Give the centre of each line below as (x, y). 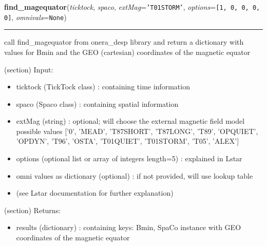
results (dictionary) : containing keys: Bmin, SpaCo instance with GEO (129, 227)
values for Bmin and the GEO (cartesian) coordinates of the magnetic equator (127, 52)
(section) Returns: (33, 210)
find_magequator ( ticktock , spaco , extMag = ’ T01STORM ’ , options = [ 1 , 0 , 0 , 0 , (132, 7)
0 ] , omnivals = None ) (35, 17)
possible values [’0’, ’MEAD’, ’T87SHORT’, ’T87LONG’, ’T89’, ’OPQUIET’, (137, 131)
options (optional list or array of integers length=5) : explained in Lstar (129, 158)
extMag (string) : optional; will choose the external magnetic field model (130, 121)
